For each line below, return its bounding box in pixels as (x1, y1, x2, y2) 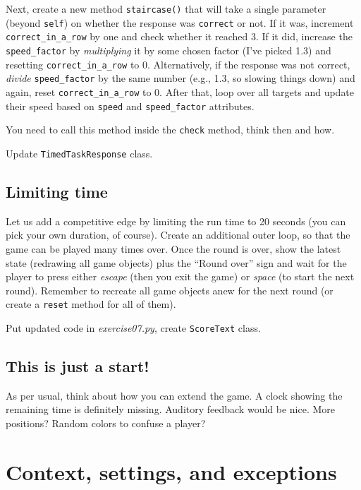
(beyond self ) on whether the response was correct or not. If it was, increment (6, 15, 354, 30)
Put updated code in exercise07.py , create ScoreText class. (6, 320, 261, 335)
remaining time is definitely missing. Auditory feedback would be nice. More (6, 402, 336, 417)
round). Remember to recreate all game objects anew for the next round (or (6, 282, 334, 297)
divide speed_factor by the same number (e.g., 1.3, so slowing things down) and (6, 71, 355, 85)
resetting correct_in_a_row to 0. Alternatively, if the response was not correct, (6, 56, 350, 71)
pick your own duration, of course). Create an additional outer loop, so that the (6, 227, 350, 242)
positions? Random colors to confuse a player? (6, 416, 206, 431)
